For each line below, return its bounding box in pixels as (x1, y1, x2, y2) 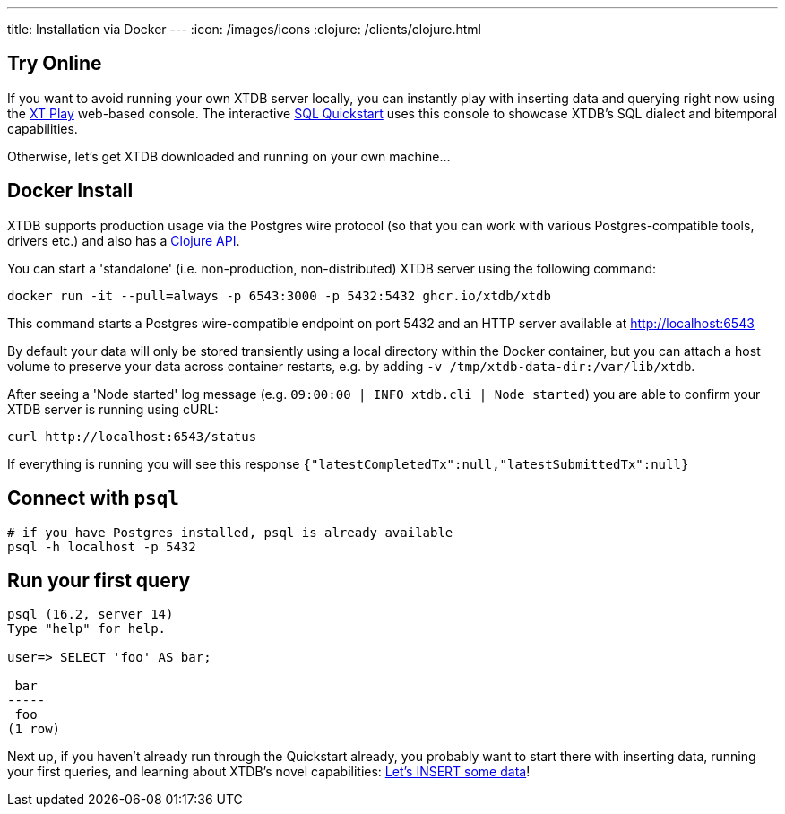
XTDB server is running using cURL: (7, 401, 219, 417)
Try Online (7, 52, 102, 75)
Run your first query (7, 568, 191, 592)
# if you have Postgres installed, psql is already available (7, 524, 453, 540)
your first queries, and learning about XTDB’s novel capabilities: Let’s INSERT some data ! (7, 764, 531, 780)
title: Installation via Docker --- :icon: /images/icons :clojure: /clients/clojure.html (7, 22, 481, 37)
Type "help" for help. (7, 621, 167, 636)
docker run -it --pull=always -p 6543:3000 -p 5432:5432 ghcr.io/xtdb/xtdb (7, 288, 551, 303)
